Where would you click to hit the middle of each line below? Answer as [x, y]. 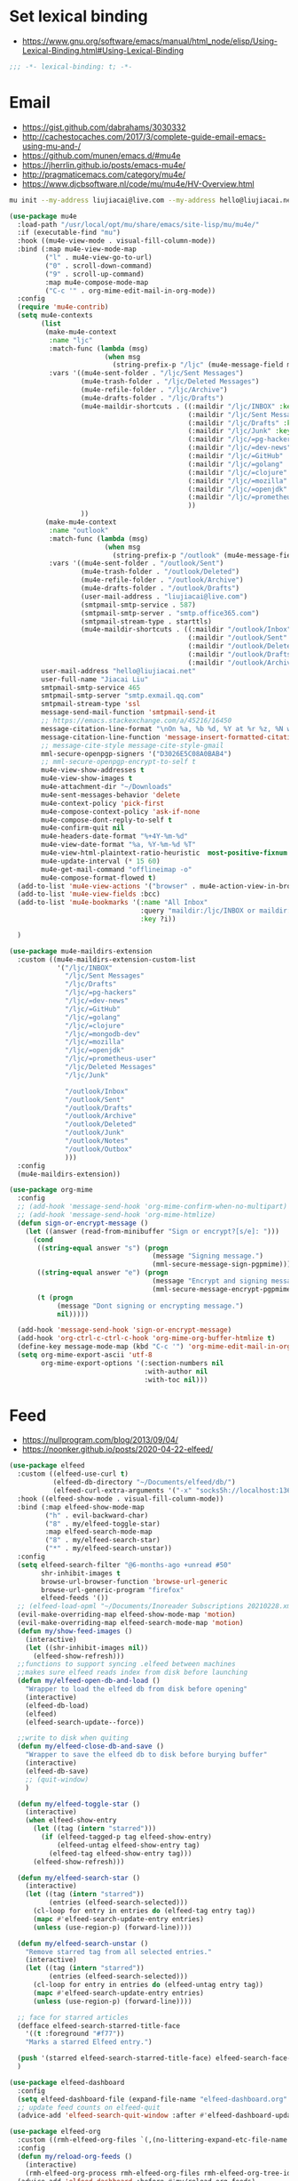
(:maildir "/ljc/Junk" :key [239, 431]
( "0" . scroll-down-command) [98, 266]
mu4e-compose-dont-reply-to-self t [107, 820]
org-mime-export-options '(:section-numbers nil [133, 1363]
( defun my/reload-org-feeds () [75, 2156]
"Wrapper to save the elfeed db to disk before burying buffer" [146, 1755]
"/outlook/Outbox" [99, 1149]
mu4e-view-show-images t [87, 779]
